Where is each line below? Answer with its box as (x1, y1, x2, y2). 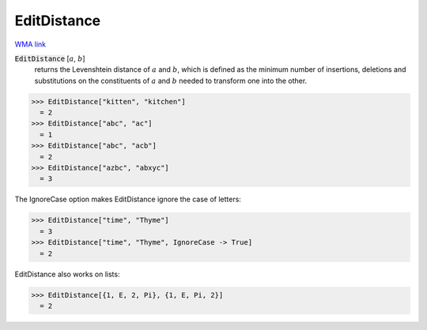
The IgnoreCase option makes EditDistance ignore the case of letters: (14, 194, 241, 204)
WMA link (14, 39, 47, 49)
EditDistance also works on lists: (14, 269, 120, 279)
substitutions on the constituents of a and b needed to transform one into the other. (34, 76, 308, 85)
